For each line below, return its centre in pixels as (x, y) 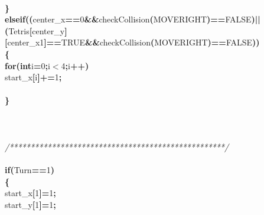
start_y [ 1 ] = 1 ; (30, 204)
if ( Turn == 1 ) (30, 169)
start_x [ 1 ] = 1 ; (30, 193)
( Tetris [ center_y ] (36, 30)
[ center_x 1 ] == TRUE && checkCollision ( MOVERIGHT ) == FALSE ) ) (132, 42)
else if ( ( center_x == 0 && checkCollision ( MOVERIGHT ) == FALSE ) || (133, 19)
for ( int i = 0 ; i (27, 65)
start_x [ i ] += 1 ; (33, 77)
